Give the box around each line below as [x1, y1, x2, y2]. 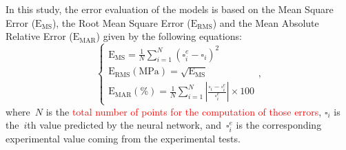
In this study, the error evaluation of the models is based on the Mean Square [6, 2, 334, 16]
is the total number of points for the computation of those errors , [45, 104, 322, 118]
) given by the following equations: [96, 29, 242, 43]
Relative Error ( [6, 29, 73, 43]
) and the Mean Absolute [212, 15, 319, 30]
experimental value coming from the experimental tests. [6, 131, 241, 146]
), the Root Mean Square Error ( [52, 15, 191, 30]
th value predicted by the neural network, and [27, 118, 221, 132]
